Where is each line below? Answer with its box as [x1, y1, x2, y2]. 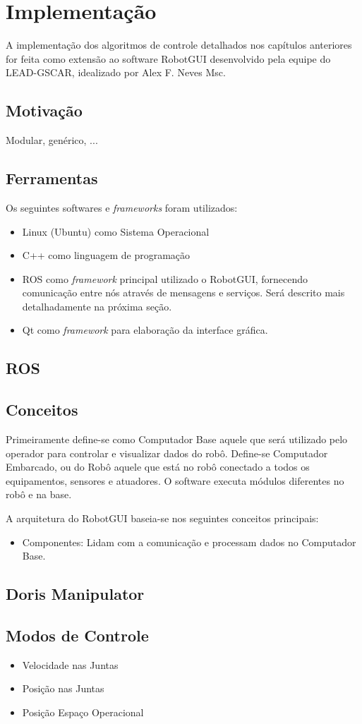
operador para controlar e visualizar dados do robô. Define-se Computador [6, 445, 328, 460]
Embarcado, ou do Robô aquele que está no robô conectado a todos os [6, 459, 310, 474]
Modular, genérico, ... [6, 133, 98, 147]
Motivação [6, 99, 83, 121]
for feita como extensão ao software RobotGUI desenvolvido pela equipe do [6, 51, 331, 66]
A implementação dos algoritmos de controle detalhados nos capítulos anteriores [6, 37, 352, 52]
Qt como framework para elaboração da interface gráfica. [22, 322, 268, 337]
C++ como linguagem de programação [22, 248, 191, 263]
